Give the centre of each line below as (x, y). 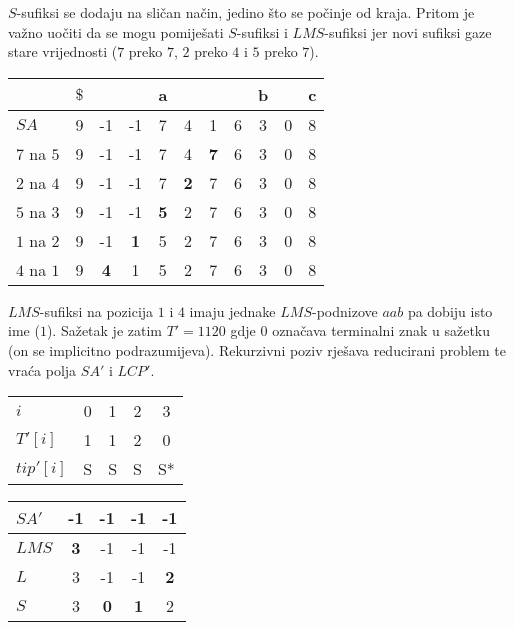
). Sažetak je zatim (104, 330)
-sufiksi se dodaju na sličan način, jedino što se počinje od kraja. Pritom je (245, 12)
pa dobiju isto (450, 310)
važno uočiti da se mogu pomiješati (116, 31)
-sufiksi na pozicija (96, 310)
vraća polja (42, 369)
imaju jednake (232, 310)
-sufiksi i (262, 31)
